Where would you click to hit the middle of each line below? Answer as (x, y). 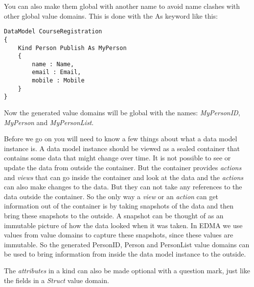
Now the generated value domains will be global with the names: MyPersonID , (122, 113)
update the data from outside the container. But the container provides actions (123, 168)
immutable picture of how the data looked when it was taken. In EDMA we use (123, 225)
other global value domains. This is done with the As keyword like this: (111, 15)
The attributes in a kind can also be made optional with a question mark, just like (127, 270)
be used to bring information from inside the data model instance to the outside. (125, 254)
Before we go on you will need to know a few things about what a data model (121, 139)
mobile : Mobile (58, 81)
